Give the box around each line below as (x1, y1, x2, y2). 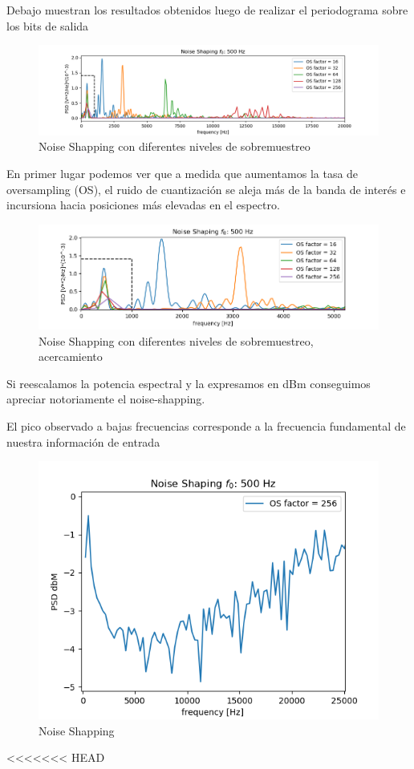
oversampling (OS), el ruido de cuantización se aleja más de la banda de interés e (6, 180, 406, 197)
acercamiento (39, 348, 103, 365)
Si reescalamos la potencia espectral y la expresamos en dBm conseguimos (6, 374, 371, 391)
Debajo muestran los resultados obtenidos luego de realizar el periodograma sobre (6, 2, 408, 18)
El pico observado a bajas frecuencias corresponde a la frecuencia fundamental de (6, 418, 406, 435)
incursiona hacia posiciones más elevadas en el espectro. (6, 196, 280, 213)
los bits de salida (6, 17, 89, 34)
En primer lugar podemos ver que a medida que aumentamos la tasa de (6, 165, 359, 181)
